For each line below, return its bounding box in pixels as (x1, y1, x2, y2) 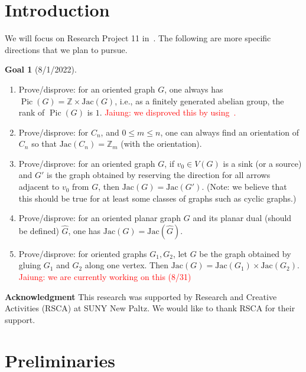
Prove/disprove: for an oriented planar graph (18, 212, 181, 224)
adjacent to (18, 180, 60, 193)
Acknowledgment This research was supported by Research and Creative (5, 290, 277, 302)
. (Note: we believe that (201, 180, 287, 193)
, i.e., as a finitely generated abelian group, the (115, 94, 284, 107)
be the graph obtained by (199, 247, 291, 259)
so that (31, 137, 57, 150)
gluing (18, 259, 41, 271)
